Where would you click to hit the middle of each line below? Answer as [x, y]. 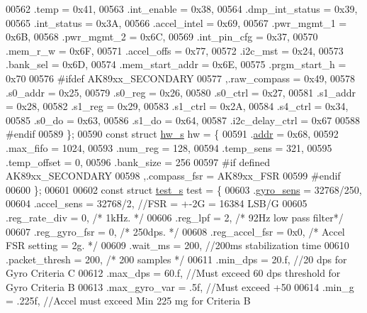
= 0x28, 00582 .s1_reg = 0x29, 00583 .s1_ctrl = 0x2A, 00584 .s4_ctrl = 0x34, [177, 106]
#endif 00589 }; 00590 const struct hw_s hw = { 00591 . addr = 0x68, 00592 [172, 134]
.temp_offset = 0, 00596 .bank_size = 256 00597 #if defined [138, 161]
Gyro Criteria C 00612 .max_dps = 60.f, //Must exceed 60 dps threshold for [173, 273]
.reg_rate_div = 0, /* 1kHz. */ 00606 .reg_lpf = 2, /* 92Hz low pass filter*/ [175, 217]
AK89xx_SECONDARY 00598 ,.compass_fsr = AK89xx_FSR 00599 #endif [173, 176]
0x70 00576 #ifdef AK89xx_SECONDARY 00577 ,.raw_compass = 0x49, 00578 [181, 78]
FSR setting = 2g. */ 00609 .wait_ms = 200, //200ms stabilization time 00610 [177, 245]
